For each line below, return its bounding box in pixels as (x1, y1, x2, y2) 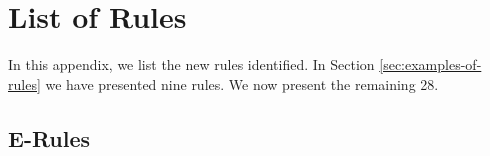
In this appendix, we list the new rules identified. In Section (8, 54, 375, 75)
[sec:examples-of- (379, 54, 482, 75)
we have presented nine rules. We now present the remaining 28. (45, 73, 439, 94)
